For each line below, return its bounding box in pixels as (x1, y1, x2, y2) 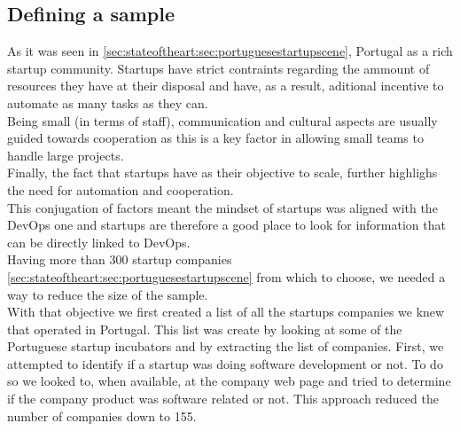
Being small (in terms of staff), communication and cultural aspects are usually (7, 111, 438, 129)
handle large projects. (7, 145, 124, 164)
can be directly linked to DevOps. (7, 232, 191, 251)
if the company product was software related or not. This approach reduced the (7, 389, 439, 408)
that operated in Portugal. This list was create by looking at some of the (7, 319, 402, 338)
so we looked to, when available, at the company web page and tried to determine (7, 372, 451, 390)
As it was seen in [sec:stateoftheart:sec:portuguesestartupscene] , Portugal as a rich (7, 42, 453, 60)
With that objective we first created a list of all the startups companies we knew (7, 302, 445, 321)
